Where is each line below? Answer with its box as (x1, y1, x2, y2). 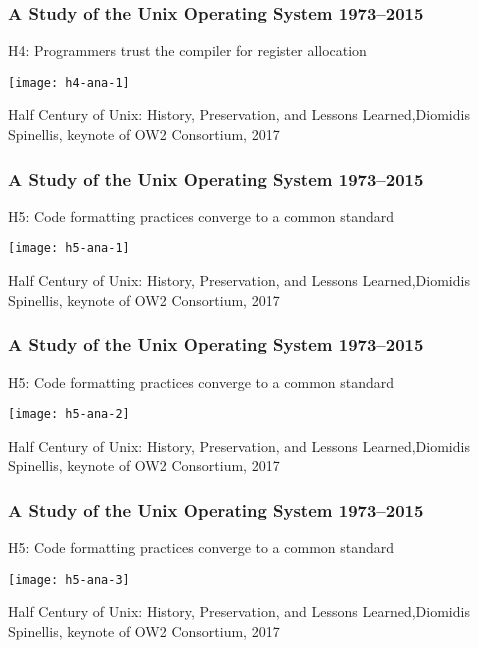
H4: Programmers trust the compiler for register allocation (8, 40, 367, 61)
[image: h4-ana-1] (8, 75, 130, 90)
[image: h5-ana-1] (8, 241, 130, 256)
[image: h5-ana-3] (8, 572, 130, 587)
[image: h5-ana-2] (8, 407, 130, 422)
